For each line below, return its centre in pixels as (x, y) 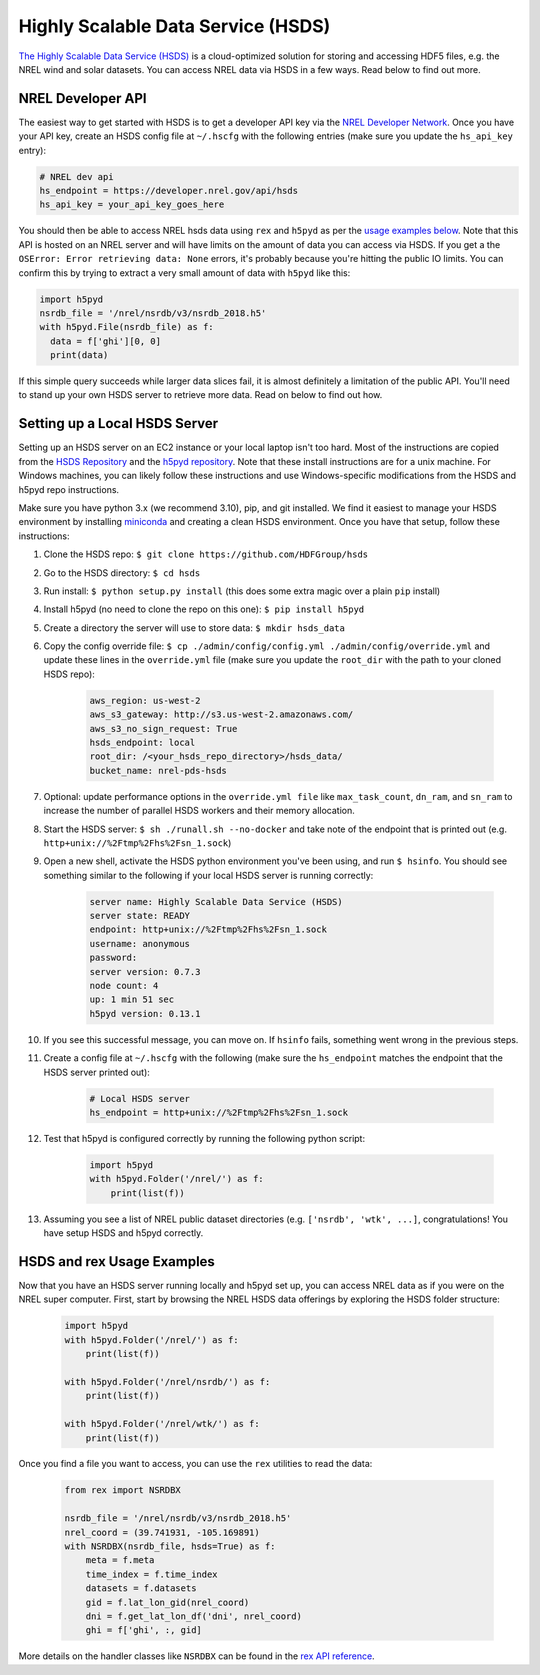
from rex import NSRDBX (123, 1490)
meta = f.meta (120, 1560)
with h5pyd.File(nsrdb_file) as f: (126, 327)
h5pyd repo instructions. (69, 489)
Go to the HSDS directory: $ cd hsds (122, 572)
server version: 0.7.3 (145, 971)
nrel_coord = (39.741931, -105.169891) (162, 1532)
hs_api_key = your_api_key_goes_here (132, 204)
